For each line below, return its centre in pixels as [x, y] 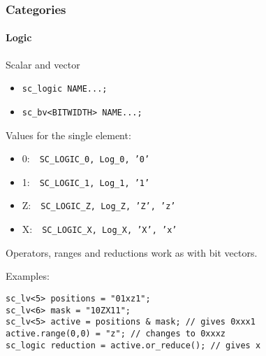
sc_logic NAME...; [65, 89]
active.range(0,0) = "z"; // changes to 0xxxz [116, 333]
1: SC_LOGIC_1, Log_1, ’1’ [86, 181]
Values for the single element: [68, 135]
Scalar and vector [43, 64]
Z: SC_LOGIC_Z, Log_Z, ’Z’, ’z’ [99, 205]
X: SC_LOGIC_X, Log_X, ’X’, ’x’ [99, 229]
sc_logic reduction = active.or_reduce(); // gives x [133, 345]
